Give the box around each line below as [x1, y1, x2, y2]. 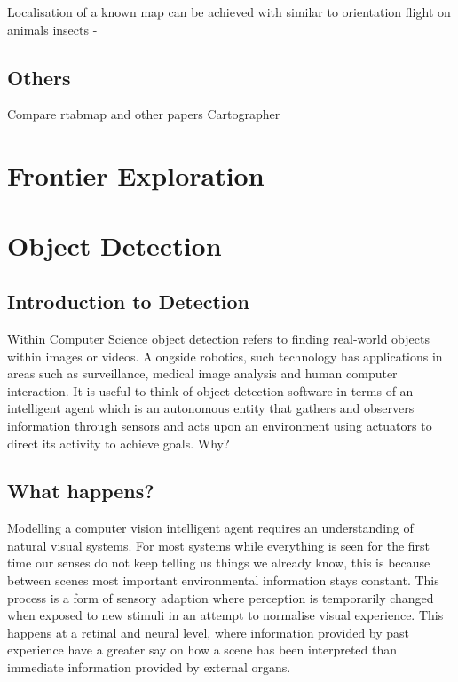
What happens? [7, 477, 154, 504]
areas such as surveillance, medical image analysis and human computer [7, 364, 398, 383]
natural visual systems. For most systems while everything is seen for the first [7, 535, 430, 554]
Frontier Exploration [7, 157, 265, 194]
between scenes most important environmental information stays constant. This [7, 571, 439, 590]
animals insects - [7, 20, 98, 38]
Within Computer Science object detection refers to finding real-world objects [7, 329, 430, 347]
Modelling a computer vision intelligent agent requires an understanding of [7, 519, 414, 537]
